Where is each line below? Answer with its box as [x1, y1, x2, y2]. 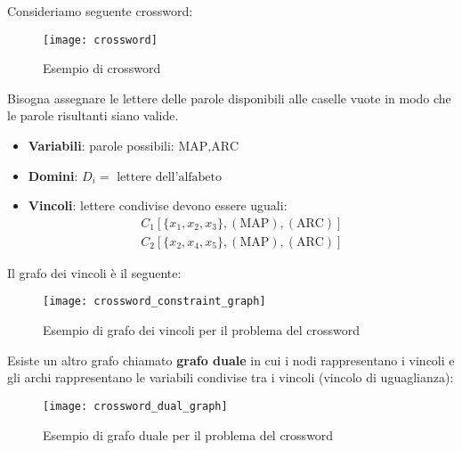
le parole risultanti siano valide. [7, 106, 179, 125]
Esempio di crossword [43, 59, 161, 78]
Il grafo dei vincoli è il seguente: [7, 263, 182, 282]
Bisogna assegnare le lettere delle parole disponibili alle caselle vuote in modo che [7, 88, 451, 107]
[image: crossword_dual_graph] [43, 399, 228, 413]
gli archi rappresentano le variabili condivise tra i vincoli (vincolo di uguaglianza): [7, 368, 454, 387]
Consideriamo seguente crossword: [7, 2, 193, 20]
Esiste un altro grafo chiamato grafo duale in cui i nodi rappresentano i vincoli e [7, 350, 455, 369]
